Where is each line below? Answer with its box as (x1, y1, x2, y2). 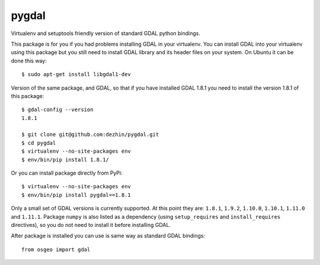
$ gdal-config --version (21, 106, 94, 113)
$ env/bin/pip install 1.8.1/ (21, 156, 110, 163)
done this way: (11, 57, 47, 64)
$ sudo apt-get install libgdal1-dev (21, 71, 132, 78)
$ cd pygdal (21, 140, 56, 146)
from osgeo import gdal (21, 246, 91, 253)
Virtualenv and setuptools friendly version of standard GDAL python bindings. (11, 30, 201, 37)
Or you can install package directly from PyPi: (11, 169, 123, 176)
